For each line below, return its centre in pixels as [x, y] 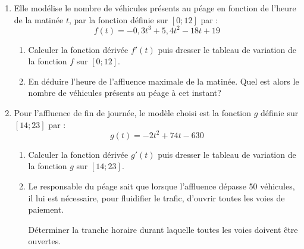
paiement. [46, 209]
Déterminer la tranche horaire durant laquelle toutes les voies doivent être [163, 229]
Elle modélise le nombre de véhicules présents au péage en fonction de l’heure [155, 8]
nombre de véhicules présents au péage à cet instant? [125, 93]
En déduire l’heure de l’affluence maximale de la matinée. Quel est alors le [164, 81]
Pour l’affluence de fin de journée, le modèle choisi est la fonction [133, 113]
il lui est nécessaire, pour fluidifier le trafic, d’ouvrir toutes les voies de [156, 197]
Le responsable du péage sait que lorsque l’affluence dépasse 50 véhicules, [162, 186]
